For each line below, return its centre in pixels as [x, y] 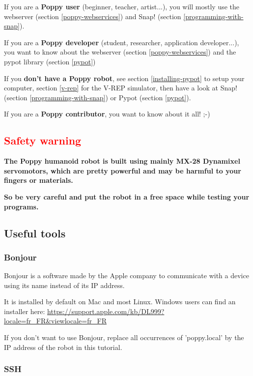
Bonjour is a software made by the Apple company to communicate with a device [126, 275]
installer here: [25, 311]
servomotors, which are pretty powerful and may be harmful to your [123, 170]
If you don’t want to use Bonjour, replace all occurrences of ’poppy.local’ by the [124, 337]
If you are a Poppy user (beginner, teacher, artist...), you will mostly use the [122, 6]
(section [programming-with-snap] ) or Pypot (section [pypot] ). [98, 97]
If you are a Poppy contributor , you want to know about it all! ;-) [107, 114]
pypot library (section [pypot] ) [50, 61]
